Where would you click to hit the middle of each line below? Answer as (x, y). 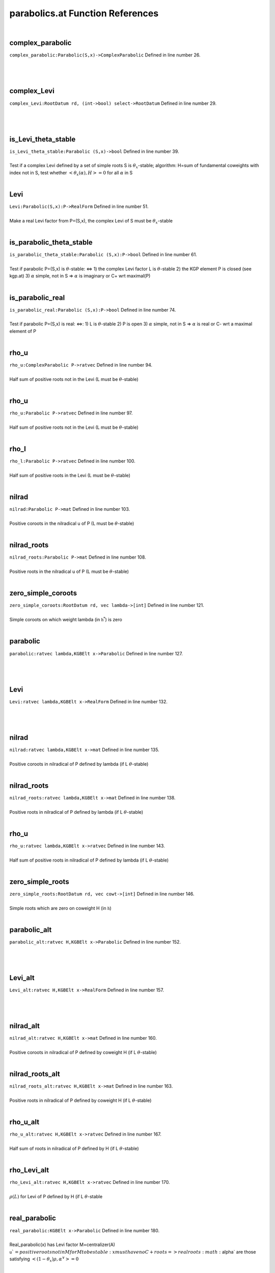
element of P (23, 331)
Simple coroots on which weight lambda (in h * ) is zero (66, 619)
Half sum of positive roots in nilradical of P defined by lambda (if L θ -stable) (89, 860)
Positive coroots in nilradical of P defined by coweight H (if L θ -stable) (83, 1052)
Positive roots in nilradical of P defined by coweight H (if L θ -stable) (80, 1100)
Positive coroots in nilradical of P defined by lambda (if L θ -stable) (79, 764)
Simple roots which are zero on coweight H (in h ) (60, 908)
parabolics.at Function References (84, 13)
